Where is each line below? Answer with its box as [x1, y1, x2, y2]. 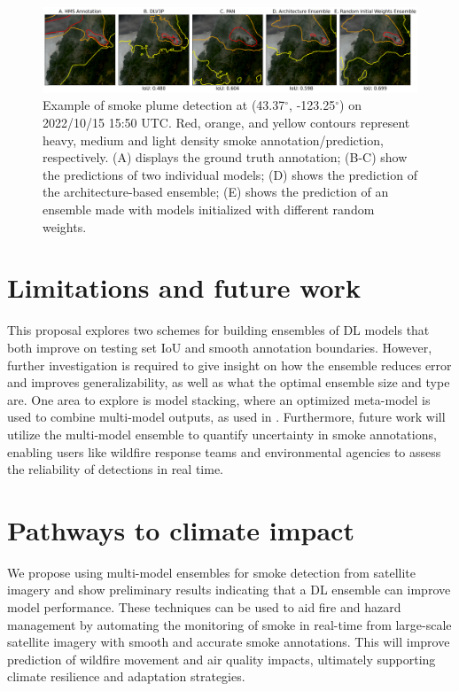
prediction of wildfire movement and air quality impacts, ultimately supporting [7, 649, 436, 668]
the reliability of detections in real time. [7, 460, 223, 478]
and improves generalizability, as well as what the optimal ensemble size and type [7, 373, 450, 392]
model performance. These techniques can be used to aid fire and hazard [7, 598, 401, 617]
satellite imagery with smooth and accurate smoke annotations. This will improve [7, 633, 450, 651]
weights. [43, 217, 87, 236]
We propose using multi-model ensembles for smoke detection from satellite [7, 563, 416, 581]
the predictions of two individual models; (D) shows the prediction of [43, 165, 417, 183]
